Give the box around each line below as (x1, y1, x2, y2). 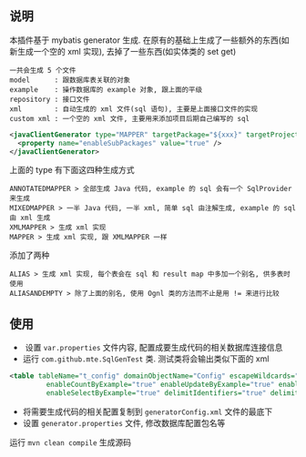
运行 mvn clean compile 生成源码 (9, 436, 132, 448)
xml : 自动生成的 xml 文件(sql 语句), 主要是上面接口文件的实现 (9, 104, 258, 114)
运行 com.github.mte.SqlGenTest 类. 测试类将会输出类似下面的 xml (22, 353, 270, 364)
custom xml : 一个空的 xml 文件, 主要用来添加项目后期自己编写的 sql (9, 114, 250, 123)
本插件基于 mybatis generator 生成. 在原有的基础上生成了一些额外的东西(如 (9, 35, 290, 46)
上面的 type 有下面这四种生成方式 (9, 165, 135, 176)
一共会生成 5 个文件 (9, 66, 76, 75)
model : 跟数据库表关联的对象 (9, 76, 130, 85)
